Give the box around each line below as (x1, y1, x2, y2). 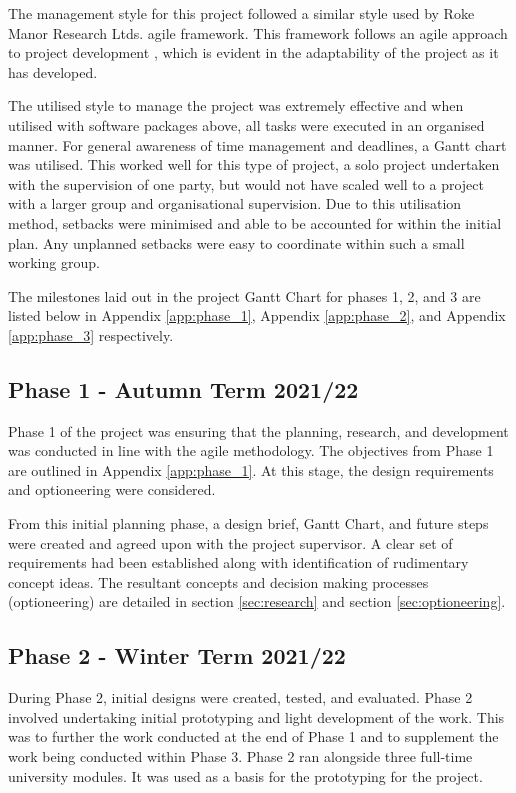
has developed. (8, 61, 98, 82)
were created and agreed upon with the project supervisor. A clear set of (8, 532, 453, 553)
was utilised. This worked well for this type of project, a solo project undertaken (8, 154, 500, 175)
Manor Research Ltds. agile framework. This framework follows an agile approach (8, 22, 508, 43)
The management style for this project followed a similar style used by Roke (8, 3, 475, 23)
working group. (8, 252, 100, 273)
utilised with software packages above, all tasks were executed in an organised (8, 114, 485, 135)
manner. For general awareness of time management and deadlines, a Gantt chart (8, 134, 507, 155)
